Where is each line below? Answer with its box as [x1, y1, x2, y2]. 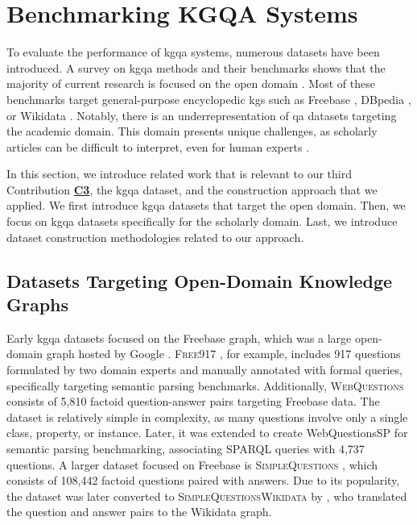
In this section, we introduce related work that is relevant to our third [6, 165, 353, 182]
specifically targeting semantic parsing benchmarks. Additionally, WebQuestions [6, 377, 404, 394]
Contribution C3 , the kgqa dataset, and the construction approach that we [6, 181, 378, 198]
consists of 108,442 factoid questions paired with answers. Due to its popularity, [6, 472, 400, 489]
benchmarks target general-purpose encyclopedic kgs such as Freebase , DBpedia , [6, 90, 411, 107]
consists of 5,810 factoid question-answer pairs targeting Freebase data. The [6, 393, 380, 410]
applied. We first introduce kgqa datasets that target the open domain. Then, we [6, 197, 406, 214]
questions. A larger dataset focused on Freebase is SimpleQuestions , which [6, 456, 378, 473]
